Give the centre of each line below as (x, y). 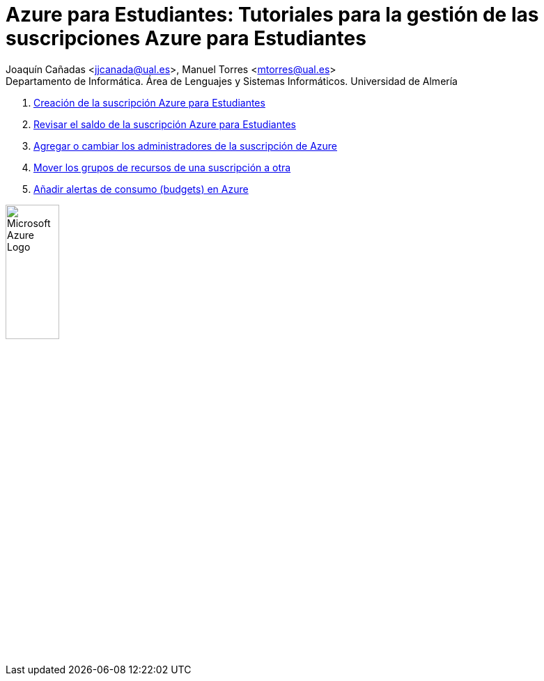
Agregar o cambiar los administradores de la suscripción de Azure (186, 146)
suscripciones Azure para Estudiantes (186, 38)
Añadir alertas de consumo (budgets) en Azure (141, 189)
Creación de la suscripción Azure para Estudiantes (149, 102)
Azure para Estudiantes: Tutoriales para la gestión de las (272, 15)
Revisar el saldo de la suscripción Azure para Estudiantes (165, 124)
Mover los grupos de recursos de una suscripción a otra (162, 167)
